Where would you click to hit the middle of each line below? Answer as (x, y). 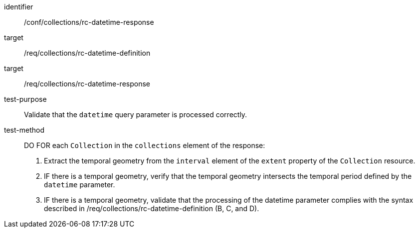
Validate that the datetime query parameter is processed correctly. (136, 115)
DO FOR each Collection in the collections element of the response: (145, 145)
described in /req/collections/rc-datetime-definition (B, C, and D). (152, 208)
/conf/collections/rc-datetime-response (89, 22)
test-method (24, 130)
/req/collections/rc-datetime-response (87, 84)
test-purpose (25, 99)
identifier (19, 7)
